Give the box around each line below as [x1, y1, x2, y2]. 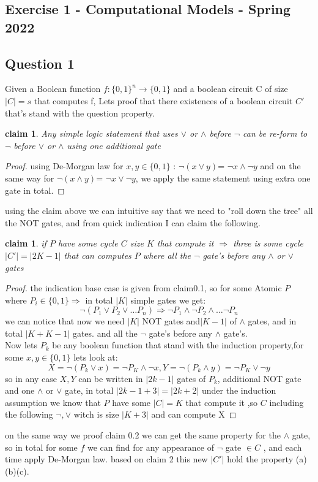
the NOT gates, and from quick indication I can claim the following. [5, 216, 261, 229]
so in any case [5, 372, 57, 384]
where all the [142, 248, 191, 261]
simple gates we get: [130, 293, 206, 306]
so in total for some [5, 440, 78, 453]
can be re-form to [243, 127, 308, 140]
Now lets [5, 339, 37, 351]
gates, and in [248, 315, 297, 327]
